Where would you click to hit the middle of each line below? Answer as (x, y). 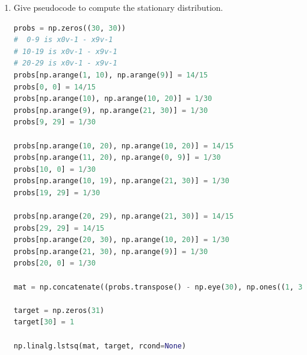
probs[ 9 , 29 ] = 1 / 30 (54, 122)
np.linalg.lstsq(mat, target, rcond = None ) (100, 346)
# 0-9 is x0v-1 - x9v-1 (63, 40)
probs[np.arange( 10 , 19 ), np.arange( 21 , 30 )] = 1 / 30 (121, 181)
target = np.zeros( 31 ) (59, 310)
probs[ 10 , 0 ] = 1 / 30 (54, 169)
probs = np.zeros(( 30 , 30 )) (70, 28)
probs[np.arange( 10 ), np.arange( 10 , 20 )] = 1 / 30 (113, 99)
